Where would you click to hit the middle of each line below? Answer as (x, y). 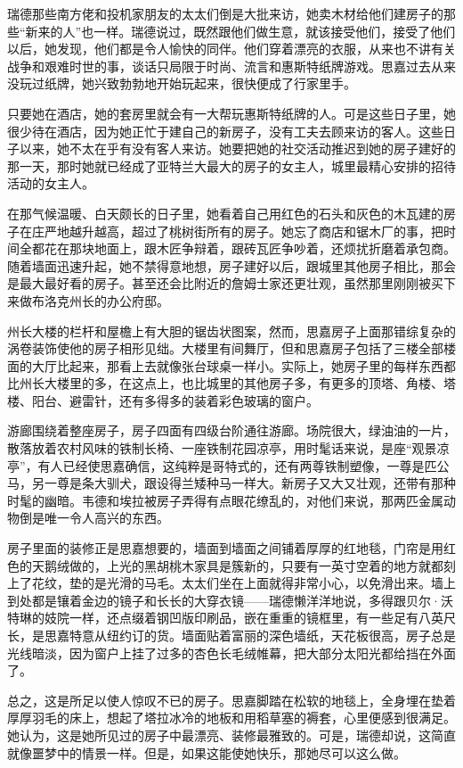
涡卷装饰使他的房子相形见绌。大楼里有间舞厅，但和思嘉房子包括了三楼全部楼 (231, 348)
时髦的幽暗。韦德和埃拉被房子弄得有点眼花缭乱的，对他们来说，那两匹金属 (225, 500)
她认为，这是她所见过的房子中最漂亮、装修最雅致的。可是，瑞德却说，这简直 (231, 735)
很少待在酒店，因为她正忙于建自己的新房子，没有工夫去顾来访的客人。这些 (225, 131)
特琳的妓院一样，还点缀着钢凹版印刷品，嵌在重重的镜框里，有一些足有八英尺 (231, 618)
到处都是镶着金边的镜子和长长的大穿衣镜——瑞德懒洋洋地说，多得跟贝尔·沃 (230, 600)
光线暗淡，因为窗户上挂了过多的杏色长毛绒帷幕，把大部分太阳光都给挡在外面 (231, 652)
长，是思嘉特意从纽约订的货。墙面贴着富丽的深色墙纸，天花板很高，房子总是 (231, 635)
